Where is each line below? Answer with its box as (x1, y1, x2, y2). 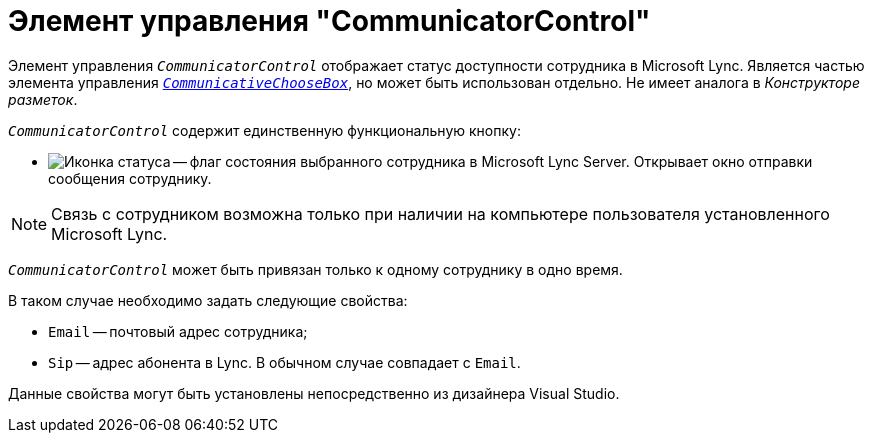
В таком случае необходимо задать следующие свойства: (8, 291, 408, 309)
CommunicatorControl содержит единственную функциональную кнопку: (8, 121, 521, 139)
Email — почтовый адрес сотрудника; (48, 322, 308, 340)
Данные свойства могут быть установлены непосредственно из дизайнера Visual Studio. (8, 384, 620, 402)
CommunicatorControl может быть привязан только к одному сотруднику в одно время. (8, 260, 623, 278)
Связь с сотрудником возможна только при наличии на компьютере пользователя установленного (51, 203, 830, 224)
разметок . (8, 90, 78, 108)
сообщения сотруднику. (48, 169, 212, 187)
